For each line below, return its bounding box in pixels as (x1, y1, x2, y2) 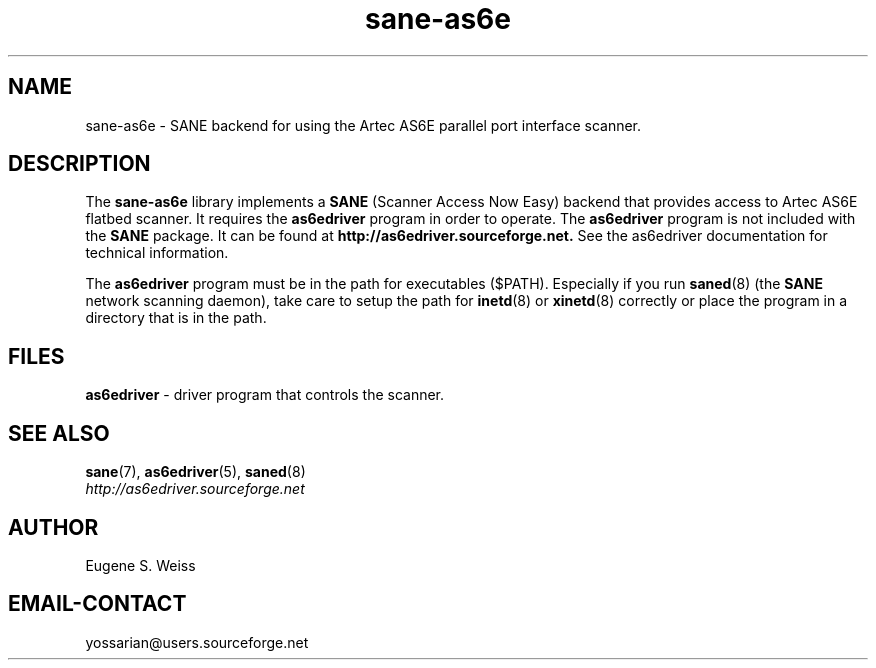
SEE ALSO (8, 420, 110, 446)
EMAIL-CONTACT (8, 591, 187, 617)
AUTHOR (8, 514, 99, 540)
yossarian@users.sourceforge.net (85, 633, 309, 651)
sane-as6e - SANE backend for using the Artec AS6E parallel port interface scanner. (85, 116, 642, 134)
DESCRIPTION (8, 151, 151, 177)
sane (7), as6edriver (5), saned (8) (85, 463, 306, 481)
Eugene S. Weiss (85, 556, 196, 574)
